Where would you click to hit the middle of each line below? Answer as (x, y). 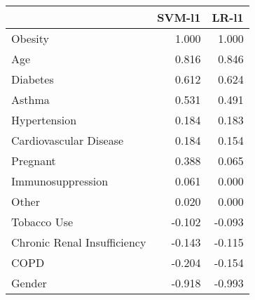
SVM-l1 (179, 17)
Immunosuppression (60, 181)
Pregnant (34, 161)
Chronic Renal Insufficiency (79, 242)
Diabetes (33, 79)
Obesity (30, 38)
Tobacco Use (42, 222)
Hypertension (44, 120)
